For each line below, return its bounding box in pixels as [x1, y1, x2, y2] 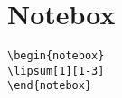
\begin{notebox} [7, 49, 105, 63]
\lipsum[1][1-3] [7, 64, 105, 77]
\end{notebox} [7, 79, 92, 93]
